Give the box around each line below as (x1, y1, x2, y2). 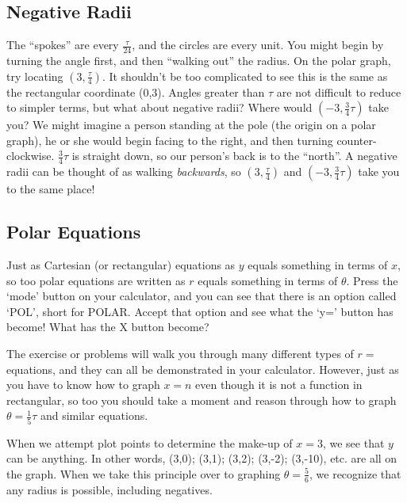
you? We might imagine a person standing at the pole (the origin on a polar (6, 116, 376, 133)
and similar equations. (40, 407, 148, 424)
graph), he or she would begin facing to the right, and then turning (6, 131, 333, 148)
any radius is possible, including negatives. (6, 481, 213, 497)
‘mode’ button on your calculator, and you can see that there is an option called (6, 288, 397, 304)
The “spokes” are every (6, 36, 119, 53)
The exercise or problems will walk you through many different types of (6, 345, 354, 361)
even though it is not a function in (195, 376, 363, 393)
